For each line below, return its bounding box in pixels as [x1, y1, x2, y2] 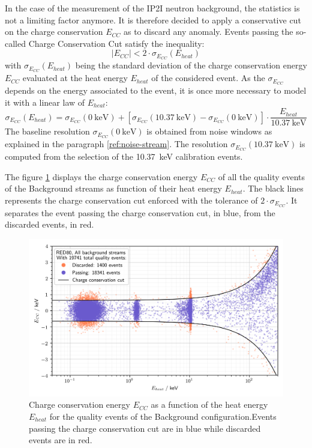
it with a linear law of [5, 95, 85, 108]
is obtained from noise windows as [146, 125, 272, 138]
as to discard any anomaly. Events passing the [123, 25, 293, 38]
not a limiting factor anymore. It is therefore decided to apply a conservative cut [5, 13, 301, 26]
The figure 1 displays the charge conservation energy [5, 170, 198, 183]
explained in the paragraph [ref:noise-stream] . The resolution [5, 138, 228, 150]
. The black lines [242, 182, 304, 195]
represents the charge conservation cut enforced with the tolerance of [5, 193, 258, 206]
